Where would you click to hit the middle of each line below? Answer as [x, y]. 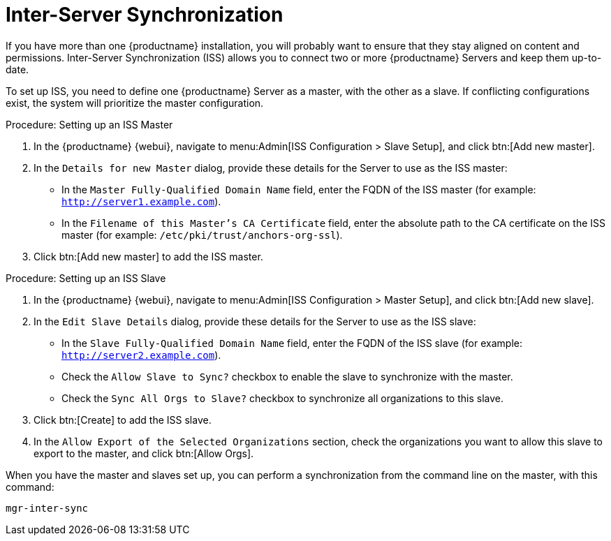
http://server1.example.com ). [141, 201]
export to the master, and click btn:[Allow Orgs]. [144, 453]
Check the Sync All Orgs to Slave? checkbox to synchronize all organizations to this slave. [282, 398]
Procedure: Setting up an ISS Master [89, 124]
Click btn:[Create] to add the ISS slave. [123, 420]
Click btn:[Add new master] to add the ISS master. [148, 256]
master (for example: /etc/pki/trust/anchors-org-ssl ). [202, 235]
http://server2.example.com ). [141, 355]
